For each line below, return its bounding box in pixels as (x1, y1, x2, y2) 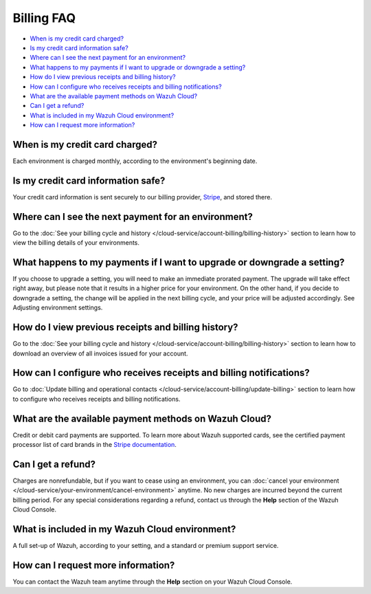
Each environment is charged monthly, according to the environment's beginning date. (12, 157, 258, 165)
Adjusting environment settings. (12, 303, 103, 312)
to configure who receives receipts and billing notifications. (12, 395, 181, 403)
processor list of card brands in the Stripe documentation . (12, 441, 177, 449)
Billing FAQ (12, 10, 76, 25)
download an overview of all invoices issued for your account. (12, 349, 188, 357)
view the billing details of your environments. (12, 239, 140, 247)
